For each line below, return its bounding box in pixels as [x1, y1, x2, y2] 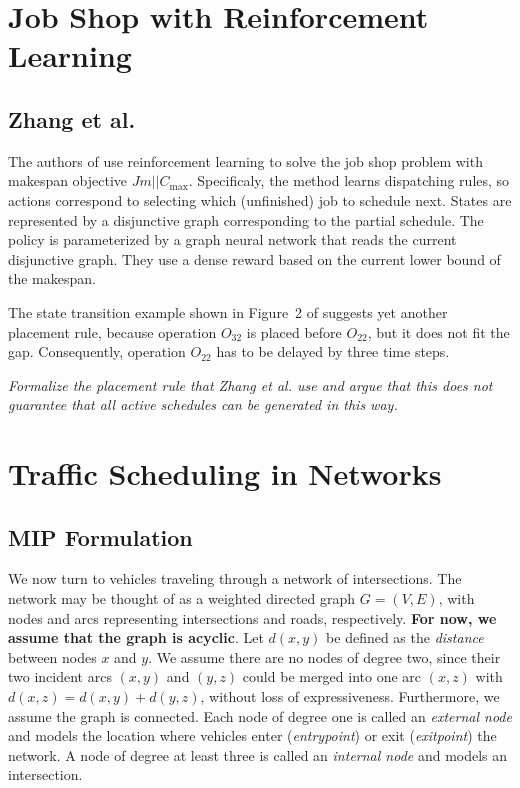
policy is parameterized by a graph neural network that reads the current [8, 229, 457, 250]
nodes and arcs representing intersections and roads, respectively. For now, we [8, 607, 497, 628]
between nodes [8, 646, 97, 667]
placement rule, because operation [8, 321, 217, 342]
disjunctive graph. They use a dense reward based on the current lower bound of [8, 248, 501, 269]
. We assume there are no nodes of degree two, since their [148, 646, 501, 667]
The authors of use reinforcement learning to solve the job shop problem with [8, 150, 483, 171]
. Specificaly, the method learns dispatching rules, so [188, 170, 510, 191]
